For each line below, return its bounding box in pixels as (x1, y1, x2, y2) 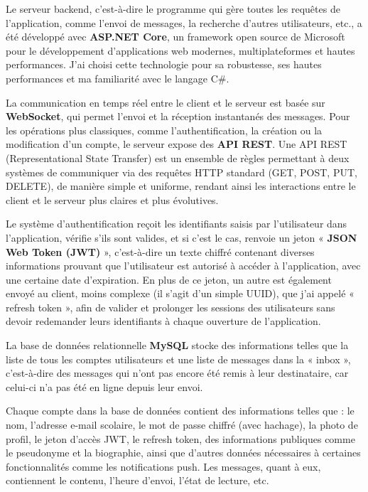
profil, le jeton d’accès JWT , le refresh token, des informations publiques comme (6, 431, 355, 446)
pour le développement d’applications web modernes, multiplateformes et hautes (6, 43, 355, 58)
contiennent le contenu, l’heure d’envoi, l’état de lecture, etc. (6, 473, 269, 488)
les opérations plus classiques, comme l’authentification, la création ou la (6, 122, 323, 137)
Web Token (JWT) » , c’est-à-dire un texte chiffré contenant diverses (6, 244, 315, 259)
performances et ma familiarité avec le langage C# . (6, 70, 229, 85)
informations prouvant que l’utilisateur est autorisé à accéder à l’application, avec (6, 258, 361, 273)
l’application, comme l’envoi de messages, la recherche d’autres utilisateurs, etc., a (6, 15, 362, 30)
